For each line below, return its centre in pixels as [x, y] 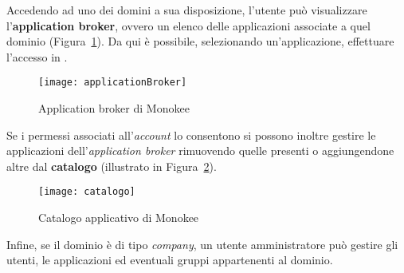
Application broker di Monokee [114, 108]
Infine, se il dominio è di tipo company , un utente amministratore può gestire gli [202, 244]
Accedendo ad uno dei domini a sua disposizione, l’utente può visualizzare [187, 10]
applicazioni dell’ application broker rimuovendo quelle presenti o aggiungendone [200, 150]
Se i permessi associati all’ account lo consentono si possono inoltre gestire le [191, 135]
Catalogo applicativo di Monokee [119, 218]
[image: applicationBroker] [113, 83]
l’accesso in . [37, 56]
